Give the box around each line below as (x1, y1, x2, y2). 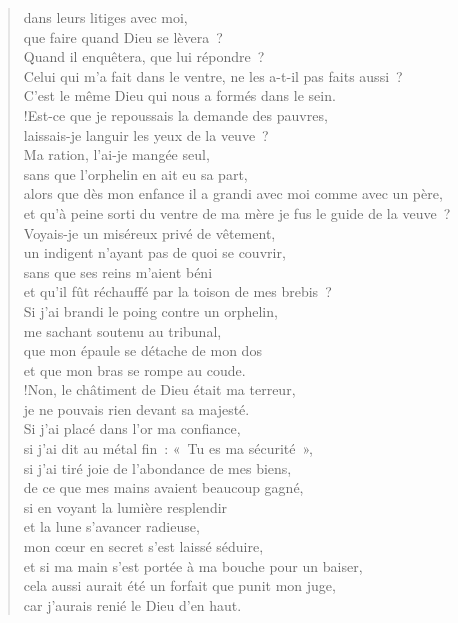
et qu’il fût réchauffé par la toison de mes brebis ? (23, 281, 332, 302)
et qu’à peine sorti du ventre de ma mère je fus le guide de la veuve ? (23, 202, 451, 223)
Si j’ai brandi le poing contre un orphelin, (23, 300, 278, 321)
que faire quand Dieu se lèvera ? (23, 26, 223, 47)
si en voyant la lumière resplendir (23, 496, 228, 517)
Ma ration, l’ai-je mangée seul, (23, 144, 210, 165)
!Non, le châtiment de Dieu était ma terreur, (23, 379, 296, 400)
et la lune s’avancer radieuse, (23, 516, 200, 537)
